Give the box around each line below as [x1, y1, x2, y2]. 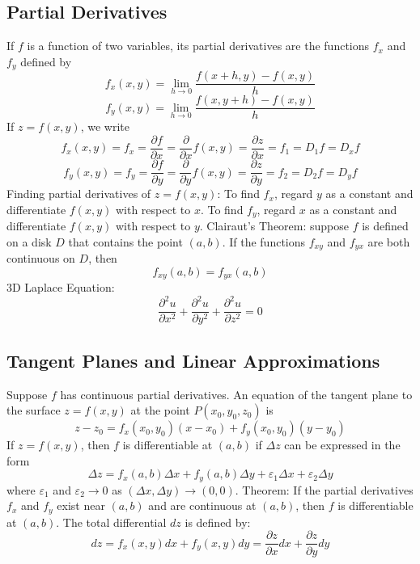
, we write [80, 118, 129, 135]
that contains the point [68, 233, 183, 250]
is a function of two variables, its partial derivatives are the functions [27, 37, 370, 54]
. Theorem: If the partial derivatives [235, 481, 414, 498]
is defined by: [185, 513, 251, 530]
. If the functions [222, 233, 306, 250]
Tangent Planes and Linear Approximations [6, 347, 380, 372]
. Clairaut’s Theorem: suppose [199, 217, 350, 234]
